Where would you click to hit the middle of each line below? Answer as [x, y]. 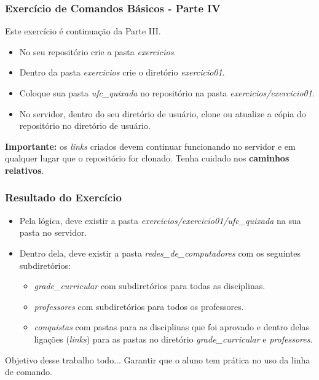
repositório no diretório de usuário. [85, 126]
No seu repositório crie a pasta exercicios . [98, 51]
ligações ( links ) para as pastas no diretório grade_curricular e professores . [173, 339]
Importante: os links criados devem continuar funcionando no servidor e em [150, 146]
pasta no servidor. [53, 232]
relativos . [25, 170]
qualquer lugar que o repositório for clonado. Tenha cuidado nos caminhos [147, 158]
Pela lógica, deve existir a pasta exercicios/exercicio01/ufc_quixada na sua [160, 220]
